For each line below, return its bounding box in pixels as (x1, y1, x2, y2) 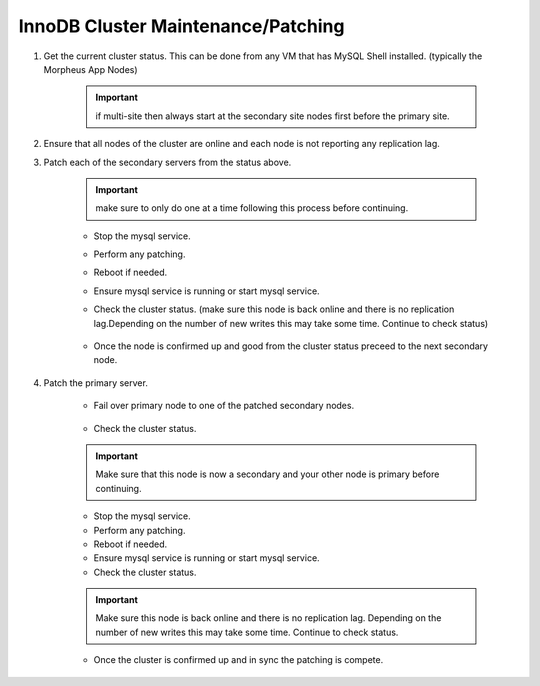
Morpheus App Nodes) (43, 63, 139, 75)
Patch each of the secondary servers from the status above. (43, 156, 292, 168)
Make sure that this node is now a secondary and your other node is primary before (95, 468, 440, 480)
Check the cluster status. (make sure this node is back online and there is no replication (93, 303, 455, 315)
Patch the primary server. (43, 376, 149, 389)
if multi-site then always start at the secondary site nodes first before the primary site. (95, 110, 450, 122)
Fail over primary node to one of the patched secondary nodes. (93, 400, 355, 412)
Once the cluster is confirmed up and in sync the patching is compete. (93, 654, 384, 666)
